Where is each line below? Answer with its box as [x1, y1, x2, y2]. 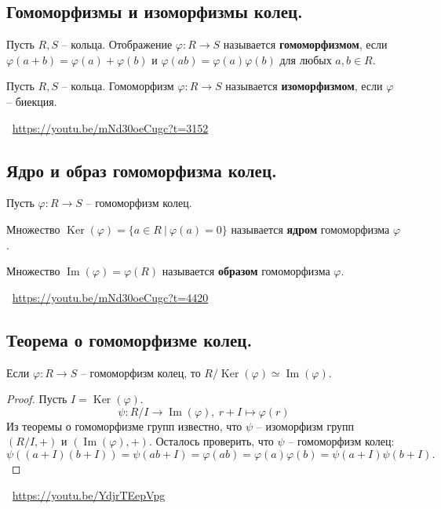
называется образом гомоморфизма [162, 263, 330, 279]
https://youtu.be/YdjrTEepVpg [12, 486, 166, 503]
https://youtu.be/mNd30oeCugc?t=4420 [12, 289, 209, 305]
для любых [279, 51, 332, 67]
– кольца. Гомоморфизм [61, 78, 174, 94]
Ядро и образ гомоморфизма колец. [6, 158, 277, 182]
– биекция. [6, 93, 57, 109]
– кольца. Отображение [61, 36, 173, 53]
